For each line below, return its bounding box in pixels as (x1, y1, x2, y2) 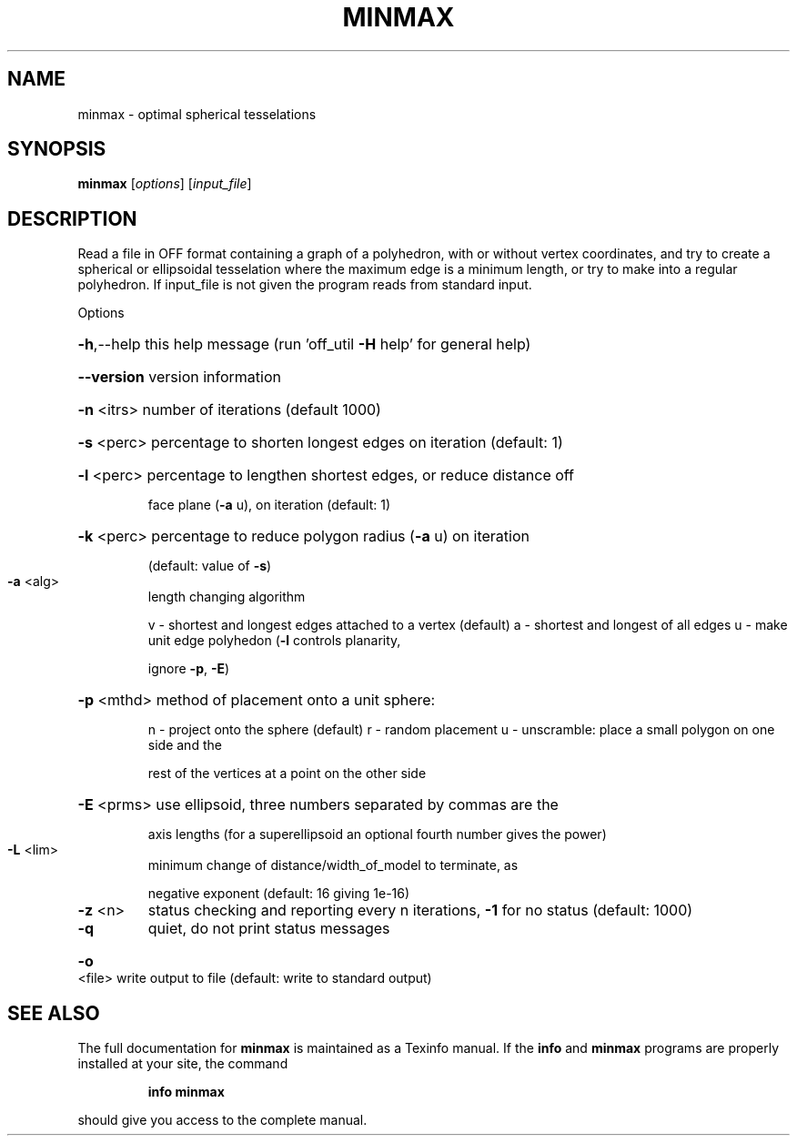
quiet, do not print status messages (147, 919, 390, 938)
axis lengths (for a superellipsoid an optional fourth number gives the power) (147, 826, 607, 843)
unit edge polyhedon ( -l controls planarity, (147, 632, 401, 649)
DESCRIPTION (7, 207, 137, 230)
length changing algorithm (147, 589, 306, 605)
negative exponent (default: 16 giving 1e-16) (147, 885, 410, 902)
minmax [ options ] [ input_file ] (77, 176, 252, 192)
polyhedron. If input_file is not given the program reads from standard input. (77, 277, 532, 293)
